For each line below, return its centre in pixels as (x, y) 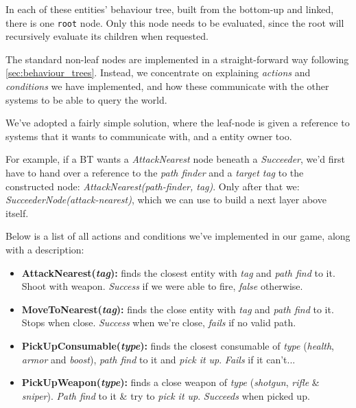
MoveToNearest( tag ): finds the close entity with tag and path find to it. (178, 309)
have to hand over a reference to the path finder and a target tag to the (155, 172)
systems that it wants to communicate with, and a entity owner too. (149, 136)
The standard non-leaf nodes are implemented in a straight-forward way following (177, 59)
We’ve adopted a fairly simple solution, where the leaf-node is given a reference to (178, 123)
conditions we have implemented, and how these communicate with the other (167, 86)
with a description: (45, 249)
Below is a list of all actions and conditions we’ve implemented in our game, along (178, 236)
